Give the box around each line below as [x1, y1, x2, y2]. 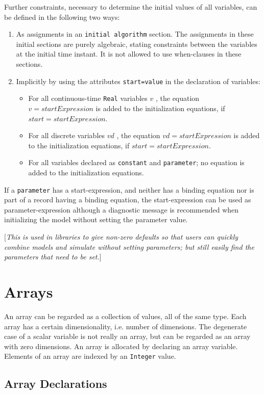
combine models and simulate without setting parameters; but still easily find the [4, 241, 254, 252]
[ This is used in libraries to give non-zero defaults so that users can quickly [4, 231, 238, 242]
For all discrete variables [28, 130, 105, 141]
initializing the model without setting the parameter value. [4, 214, 188, 225]
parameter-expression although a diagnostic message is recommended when [4, 204, 239, 215]
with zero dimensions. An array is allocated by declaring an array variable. [4, 340, 238, 351]
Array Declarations [4, 376, 107, 391]
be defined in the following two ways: [4, 11, 120, 22]
